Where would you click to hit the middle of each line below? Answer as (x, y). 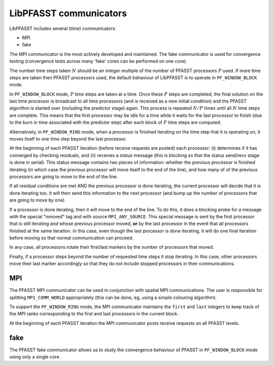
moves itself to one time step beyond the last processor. (68, 139)
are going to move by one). (38, 200)
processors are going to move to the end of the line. (64, 176)
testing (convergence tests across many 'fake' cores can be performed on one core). (98, 61)
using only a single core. (35, 357)
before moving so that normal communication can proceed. (72, 238)
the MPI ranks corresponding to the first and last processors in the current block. (94, 314)
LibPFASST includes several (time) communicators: (63, 28)
